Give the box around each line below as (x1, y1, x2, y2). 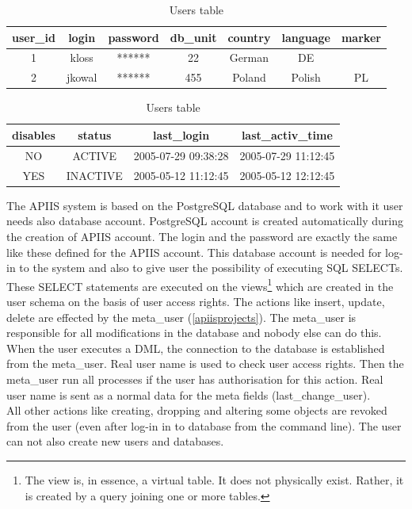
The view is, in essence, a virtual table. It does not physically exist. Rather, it (25, 471, 404, 488)
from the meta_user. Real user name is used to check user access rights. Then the (6, 355, 404, 372)
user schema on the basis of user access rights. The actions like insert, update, (6, 293, 385, 309)
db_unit (170, 29, 217, 45)
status (78, 126, 112, 143)
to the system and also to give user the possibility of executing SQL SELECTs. (19, 259, 403, 276)
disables (12, 126, 55, 143)
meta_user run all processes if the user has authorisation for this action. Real (6, 370, 383, 387)
